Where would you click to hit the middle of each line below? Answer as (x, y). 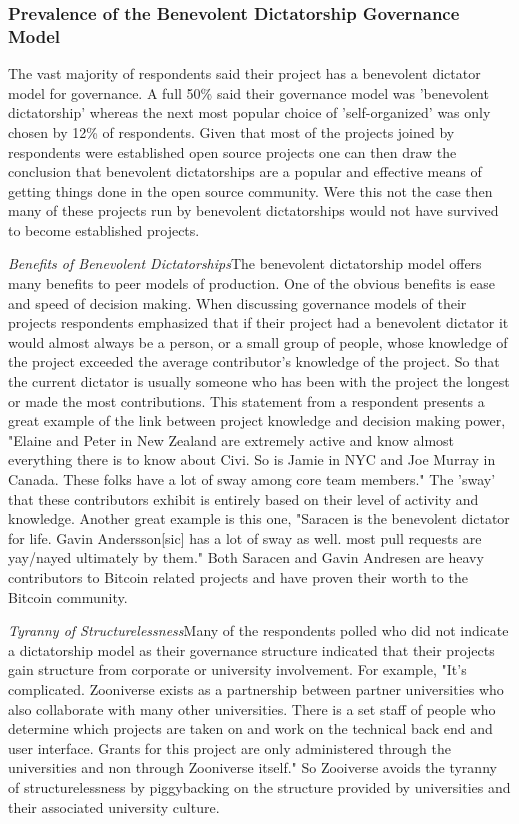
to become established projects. (104, 229)
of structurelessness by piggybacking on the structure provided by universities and (259, 786)
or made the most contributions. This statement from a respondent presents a (246, 400)
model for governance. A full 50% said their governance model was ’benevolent (248, 92)
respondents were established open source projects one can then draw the (232, 151)
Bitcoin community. (68, 596)
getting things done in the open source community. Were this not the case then (250, 190)
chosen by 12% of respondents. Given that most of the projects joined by (231, 131)
